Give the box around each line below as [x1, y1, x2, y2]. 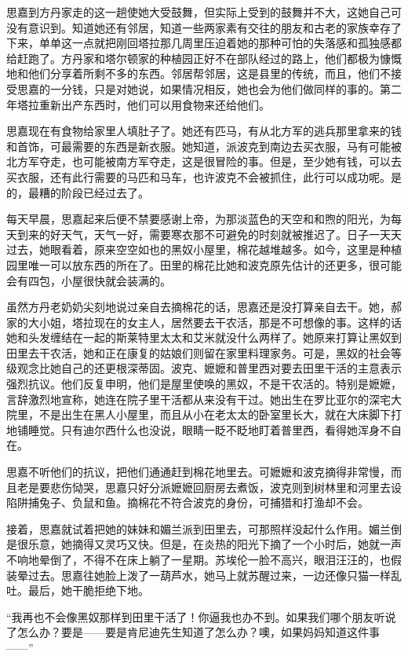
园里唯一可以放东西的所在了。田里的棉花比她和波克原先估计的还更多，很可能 [6, 256, 402, 273]
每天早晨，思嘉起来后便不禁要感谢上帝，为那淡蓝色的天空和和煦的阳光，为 [6, 211, 391, 227]
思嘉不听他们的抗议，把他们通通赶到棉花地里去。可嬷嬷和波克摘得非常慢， [6, 464, 391, 480]
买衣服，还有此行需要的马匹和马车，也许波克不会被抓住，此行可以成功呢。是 [6, 168, 402, 185]
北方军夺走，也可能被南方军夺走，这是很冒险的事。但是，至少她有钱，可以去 [6, 153, 402, 170]
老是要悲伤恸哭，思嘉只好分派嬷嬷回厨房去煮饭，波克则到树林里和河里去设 [16, 478, 402, 495]
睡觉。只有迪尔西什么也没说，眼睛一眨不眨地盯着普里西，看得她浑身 [27, 421, 380, 438]
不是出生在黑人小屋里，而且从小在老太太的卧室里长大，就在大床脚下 [38, 406, 391, 423]
